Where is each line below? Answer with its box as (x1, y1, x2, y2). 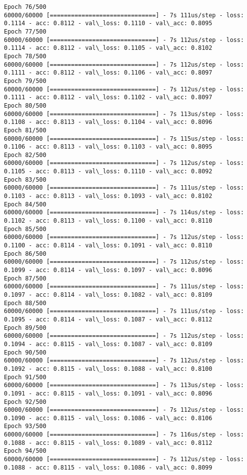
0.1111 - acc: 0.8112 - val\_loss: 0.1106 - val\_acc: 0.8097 (4, 69, 212, 77)
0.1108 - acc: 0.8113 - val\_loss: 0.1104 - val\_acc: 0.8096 (4, 119, 212, 126)
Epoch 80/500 (4, 102, 46, 109)
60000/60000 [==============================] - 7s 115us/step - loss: (4, 135, 244, 142)
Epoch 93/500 (4, 423, 46, 430)
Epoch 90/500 (4, 349, 46, 356)
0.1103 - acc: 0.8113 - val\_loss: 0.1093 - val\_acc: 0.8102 (4, 193, 212, 200)
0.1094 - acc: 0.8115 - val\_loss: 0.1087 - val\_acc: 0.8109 (4, 340, 212, 348)
